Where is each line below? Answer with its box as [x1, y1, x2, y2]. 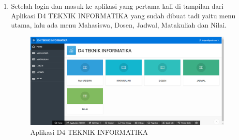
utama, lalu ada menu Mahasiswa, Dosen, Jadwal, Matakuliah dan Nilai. [11, 20, 227, 30]
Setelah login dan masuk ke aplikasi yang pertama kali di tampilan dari [11, 1, 224, 11]
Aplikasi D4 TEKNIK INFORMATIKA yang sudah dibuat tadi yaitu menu [11, 10, 236, 20]
